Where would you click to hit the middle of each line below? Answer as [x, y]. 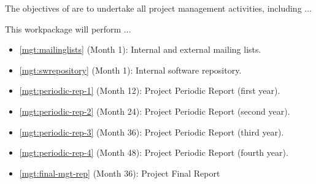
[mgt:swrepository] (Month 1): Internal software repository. [130, 70]
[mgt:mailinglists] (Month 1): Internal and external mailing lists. [140, 49]
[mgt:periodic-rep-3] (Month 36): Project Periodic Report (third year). [152, 132]
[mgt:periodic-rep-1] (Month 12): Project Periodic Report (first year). [150, 90]
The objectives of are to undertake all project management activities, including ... [158, 8]
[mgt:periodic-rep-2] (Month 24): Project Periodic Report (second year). [155, 111]
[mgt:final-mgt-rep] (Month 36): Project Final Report [120, 173]
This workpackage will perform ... [68, 29]
